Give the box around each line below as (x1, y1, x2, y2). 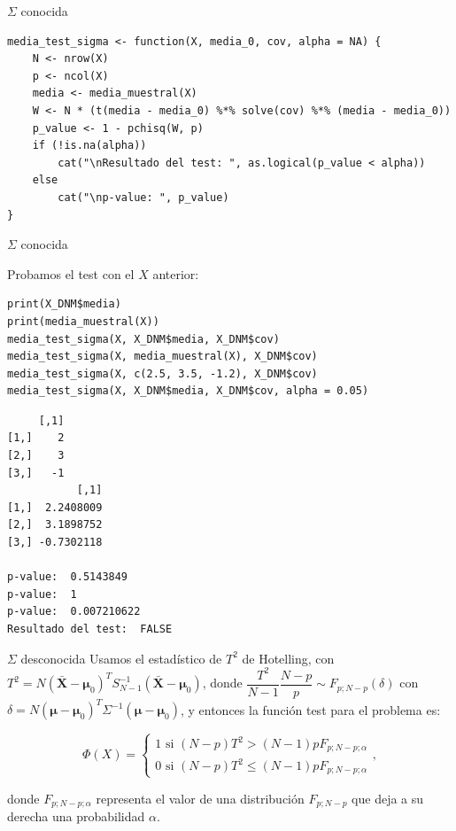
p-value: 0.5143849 (7, 571, 128, 584)
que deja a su (352, 788, 424, 807)
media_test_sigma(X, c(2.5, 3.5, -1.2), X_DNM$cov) (7, 367, 318, 380)
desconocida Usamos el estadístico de (20, 648, 222, 667)
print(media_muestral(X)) (7, 315, 159, 328)
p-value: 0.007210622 (7, 605, 141, 618)
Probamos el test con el (7, 264, 135, 283)
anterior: (152, 264, 199, 283)
